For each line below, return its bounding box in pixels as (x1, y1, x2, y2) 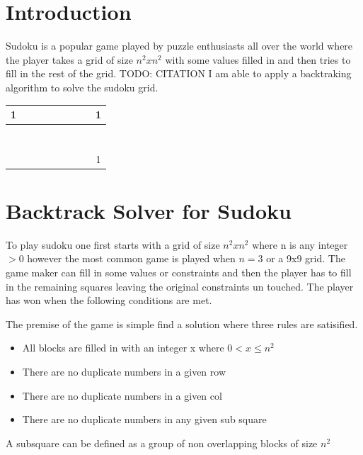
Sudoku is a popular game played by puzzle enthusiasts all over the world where (6, 38, 353, 53)
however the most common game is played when (27, 251, 236, 266)
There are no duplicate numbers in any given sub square (22, 412, 267, 427)
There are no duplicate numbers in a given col (22, 388, 222, 403)
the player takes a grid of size (6, 52, 133, 67)
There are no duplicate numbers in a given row (22, 364, 226, 378)
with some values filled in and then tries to (165, 52, 351, 67)
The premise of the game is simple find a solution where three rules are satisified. (6, 316, 358, 331)
